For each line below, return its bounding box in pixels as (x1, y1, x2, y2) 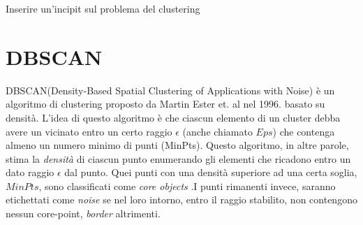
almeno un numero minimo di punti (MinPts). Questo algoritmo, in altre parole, (6, 138, 349, 152)
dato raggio (6, 165, 54, 180)
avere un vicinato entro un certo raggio (6, 124, 172, 138)
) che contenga (272, 124, 335, 138)
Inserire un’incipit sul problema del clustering (6, 1, 200, 15)
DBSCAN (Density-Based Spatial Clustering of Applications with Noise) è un (6, 82, 335, 97)
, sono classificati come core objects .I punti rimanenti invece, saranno (38, 178, 336, 193)
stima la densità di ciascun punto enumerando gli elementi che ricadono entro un (6, 151, 351, 166)
